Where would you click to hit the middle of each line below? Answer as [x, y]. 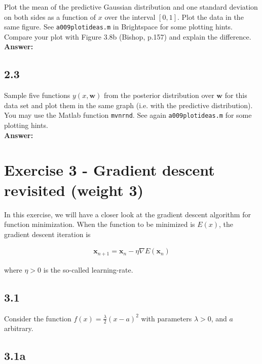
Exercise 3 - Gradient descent [109, 170]
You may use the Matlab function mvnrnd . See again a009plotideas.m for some [128, 115]
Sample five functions [37, 95]
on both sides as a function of [50, 16]
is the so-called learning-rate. [88, 269]
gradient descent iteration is [47, 234]
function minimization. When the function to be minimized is [100, 224]
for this [236, 95]
